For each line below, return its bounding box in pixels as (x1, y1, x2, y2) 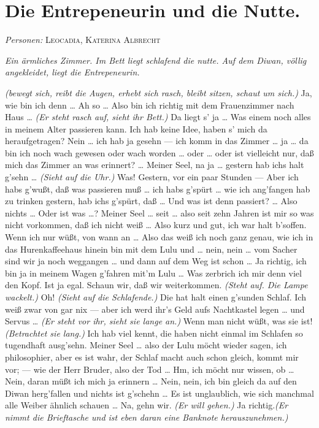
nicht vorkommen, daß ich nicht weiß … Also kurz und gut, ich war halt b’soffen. (5, 218, 307, 231)
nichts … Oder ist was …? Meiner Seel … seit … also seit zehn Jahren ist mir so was (5, 206, 314, 219)
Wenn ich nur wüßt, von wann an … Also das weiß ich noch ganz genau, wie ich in (5, 231, 313, 243)
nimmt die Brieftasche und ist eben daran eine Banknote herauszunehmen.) (5, 410, 288, 423)
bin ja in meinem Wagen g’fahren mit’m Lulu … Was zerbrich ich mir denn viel (5, 266, 302, 279)
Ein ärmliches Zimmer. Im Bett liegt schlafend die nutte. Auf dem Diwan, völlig (5, 53, 307, 66)
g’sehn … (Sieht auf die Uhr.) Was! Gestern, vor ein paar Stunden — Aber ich (5, 170, 299, 183)
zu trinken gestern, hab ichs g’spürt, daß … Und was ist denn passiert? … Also (5, 194, 298, 207)
